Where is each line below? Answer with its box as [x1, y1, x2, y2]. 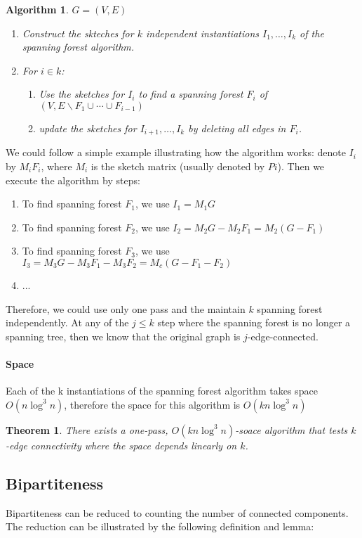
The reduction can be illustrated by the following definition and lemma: [6, 519, 314, 534]
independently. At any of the [6, 315, 129, 330]
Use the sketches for [39, 87, 125, 101]
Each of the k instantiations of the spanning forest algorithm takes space [6, 383, 318, 398]
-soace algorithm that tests [235, 422, 348, 437]
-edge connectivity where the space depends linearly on [6, 437, 237, 452]
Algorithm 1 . [6, 2, 69, 16]
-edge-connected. [247, 328, 319, 343]
